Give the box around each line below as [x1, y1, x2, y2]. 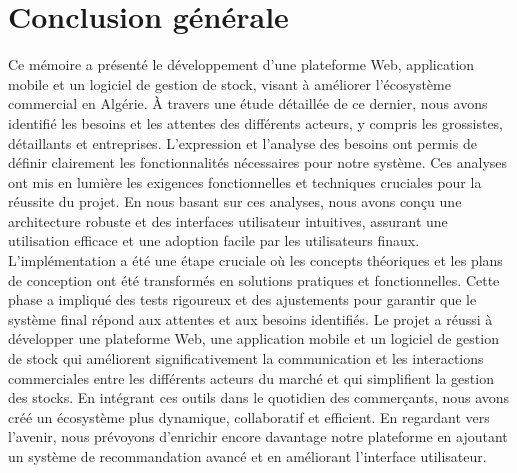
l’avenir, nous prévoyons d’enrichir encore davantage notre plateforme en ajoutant [8, 426, 508, 447]
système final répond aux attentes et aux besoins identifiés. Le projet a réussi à [8, 308, 493, 329]
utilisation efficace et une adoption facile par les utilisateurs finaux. [8, 230, 420, 251]
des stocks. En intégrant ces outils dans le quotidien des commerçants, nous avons [8, 387, 510, 408]
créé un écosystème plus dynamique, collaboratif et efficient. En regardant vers [8, 406, 490, 427]
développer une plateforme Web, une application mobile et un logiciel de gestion [8, 328, 499, 349]
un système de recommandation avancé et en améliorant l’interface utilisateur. [8, 446, 487, 466]
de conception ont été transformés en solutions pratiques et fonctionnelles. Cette [8, 269, 500, 290]
